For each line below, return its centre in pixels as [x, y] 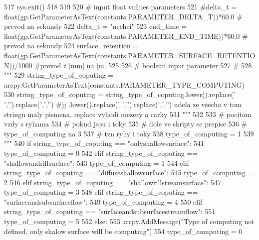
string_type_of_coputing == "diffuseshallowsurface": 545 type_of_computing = [129, 173]
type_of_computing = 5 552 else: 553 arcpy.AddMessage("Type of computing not [129, 221]
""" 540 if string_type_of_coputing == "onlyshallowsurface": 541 [104, 143]
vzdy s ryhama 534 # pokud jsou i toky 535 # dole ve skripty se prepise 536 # [126, 124]
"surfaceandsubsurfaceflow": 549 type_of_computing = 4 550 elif [103, 201]
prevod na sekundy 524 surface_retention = [71, 46]
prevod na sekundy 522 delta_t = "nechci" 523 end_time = [96, 26]
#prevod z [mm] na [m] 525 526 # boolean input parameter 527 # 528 [143, 65]
